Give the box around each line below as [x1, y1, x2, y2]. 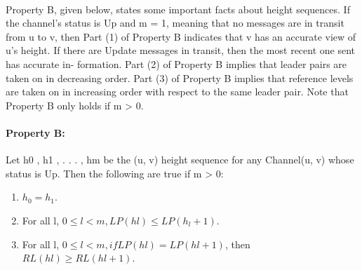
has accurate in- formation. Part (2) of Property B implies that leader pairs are [6, 56, 347, 71]
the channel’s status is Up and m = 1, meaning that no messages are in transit [6, 15, 344, 30]
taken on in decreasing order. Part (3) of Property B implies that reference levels [6, 70, 354, 85]
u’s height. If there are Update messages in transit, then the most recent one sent [6, 43, 356, 58]
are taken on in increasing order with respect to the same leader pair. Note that [6, 84, 349, 99]
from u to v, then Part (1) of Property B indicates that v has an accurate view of [6, 29, 356, 43]
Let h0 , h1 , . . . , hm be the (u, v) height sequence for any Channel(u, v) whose [6, 152, 354, 167]
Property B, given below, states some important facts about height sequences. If [6, 1, 350, 16]
